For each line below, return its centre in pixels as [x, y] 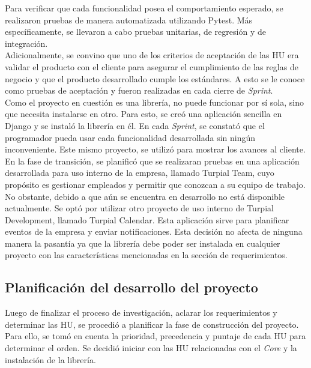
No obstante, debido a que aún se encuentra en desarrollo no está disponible [145, 196]
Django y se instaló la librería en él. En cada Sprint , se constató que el [135, 125]
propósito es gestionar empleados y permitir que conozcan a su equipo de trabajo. [155, 184]
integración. [26, 43]
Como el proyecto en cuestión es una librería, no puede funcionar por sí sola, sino [154, 102]
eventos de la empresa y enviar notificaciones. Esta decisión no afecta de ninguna [154, 231]
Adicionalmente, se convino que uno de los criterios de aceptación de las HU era [152, 55]
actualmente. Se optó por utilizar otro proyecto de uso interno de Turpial [139, 208]
